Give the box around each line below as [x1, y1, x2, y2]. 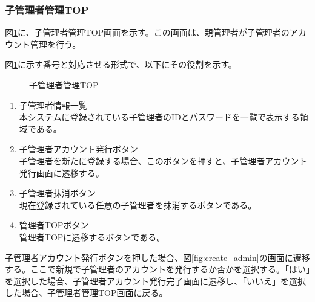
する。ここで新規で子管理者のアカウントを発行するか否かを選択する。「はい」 [5, 263, 310, 275]
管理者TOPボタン [19, 219, 89, 231]
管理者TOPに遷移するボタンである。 [19, 230, 165, 243]
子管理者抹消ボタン [19, 187, 96, 199]
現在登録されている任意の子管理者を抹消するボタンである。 [19, 198, 257, 211]
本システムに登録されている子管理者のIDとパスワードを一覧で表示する [19, 111, 300, 123]
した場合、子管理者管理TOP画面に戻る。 [5, 286, 168, 299]
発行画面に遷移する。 [19, 166, 104, 179]
